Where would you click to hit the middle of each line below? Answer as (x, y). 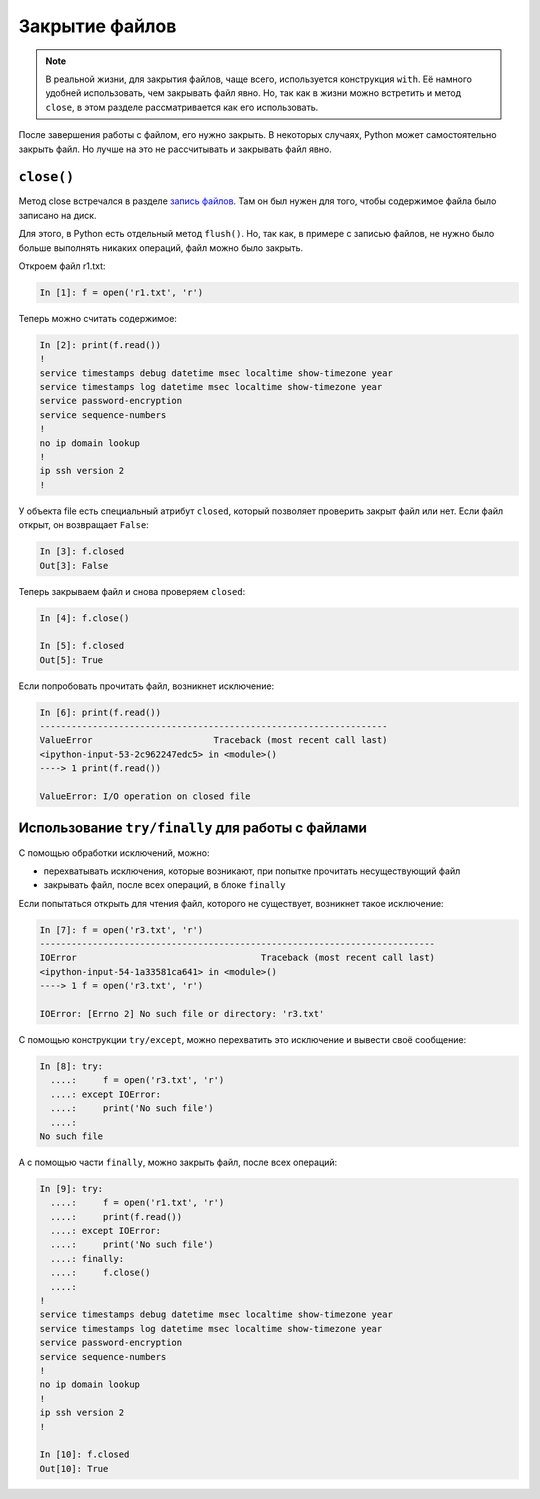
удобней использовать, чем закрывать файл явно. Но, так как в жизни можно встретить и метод (253, 93)
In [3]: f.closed (82, 551)
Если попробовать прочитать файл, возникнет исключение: (146, 686)
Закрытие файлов (97, 26)
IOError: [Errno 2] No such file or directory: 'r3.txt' (182, 1014)
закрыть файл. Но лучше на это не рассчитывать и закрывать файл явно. (175, 149)
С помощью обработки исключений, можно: (114, 852)
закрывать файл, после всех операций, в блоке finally (164, 885)
